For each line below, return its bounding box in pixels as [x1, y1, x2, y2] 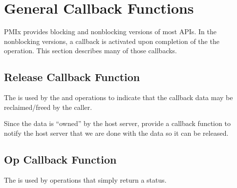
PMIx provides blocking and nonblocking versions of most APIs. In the [4, 26, 216, 37]
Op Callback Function [4, 151, 117, 167]
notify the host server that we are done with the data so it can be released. [4, 127, 229, 138]
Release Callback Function [4, 69, 140, 84]
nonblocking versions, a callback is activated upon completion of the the [4, 36, 219, 46]
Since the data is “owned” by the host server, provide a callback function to [4, 118, 231, 128]
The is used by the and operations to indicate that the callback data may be [4, 92, 233, 103]
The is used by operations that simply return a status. [4, 174, 167, 185]
